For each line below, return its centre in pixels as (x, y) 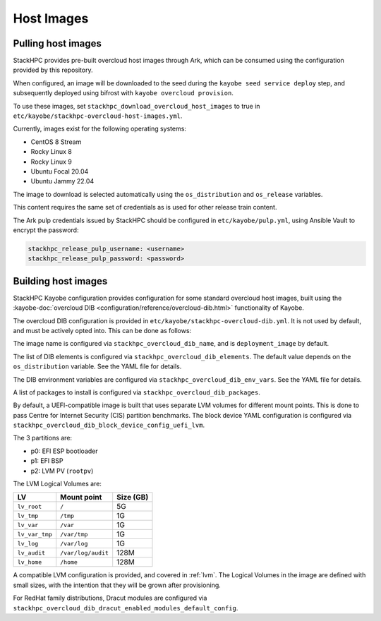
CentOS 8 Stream (56, 142)
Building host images (60, 281)
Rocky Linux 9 (51, 162)
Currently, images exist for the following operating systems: (100, 129)
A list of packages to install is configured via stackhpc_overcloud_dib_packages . (137, 392)
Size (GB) (133, 498)
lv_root (30, 506)
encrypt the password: (46, 230)
